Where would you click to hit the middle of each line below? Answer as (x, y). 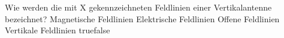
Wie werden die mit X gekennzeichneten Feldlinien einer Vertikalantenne (138, 7)
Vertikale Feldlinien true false (58, 30)
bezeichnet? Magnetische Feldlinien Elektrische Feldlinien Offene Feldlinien (142, 18)
